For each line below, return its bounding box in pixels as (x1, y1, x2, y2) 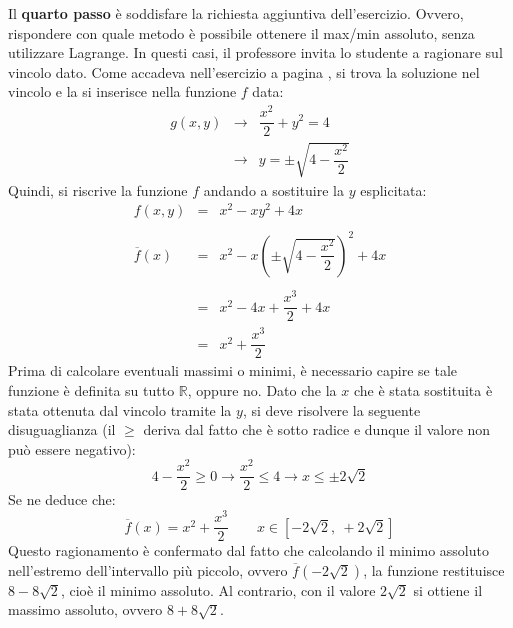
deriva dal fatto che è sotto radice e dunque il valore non (143, 419, 491, 440)
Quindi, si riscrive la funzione (8, 179, 188, 200)
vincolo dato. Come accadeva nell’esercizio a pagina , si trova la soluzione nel (8, 61, 480, 82)
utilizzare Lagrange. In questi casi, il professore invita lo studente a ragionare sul (8, 42, 503, 63)
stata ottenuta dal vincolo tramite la (8, 399, 232, 420)
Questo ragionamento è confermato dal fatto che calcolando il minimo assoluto (8, 540, 489, 561)
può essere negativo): (8, 438, 136, 459)
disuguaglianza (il (8, 419, 116, 440)
